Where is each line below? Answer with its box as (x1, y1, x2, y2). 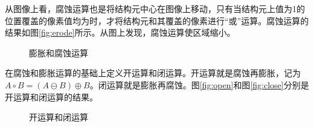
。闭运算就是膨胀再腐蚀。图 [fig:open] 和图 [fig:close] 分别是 (89, 78, 309, 91)
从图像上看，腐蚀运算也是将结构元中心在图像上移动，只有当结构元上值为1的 (5, 2, 305, 15)
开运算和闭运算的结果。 (5, 90, 98, 103)
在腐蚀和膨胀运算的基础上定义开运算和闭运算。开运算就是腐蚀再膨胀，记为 (5, 67, 301, 79)
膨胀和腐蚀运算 (29, 46, 88, 59)
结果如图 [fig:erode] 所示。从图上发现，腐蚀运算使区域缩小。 (5, 26, 235, 39)
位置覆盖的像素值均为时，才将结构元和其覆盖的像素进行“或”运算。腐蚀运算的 (5, 14, 309, 27)
